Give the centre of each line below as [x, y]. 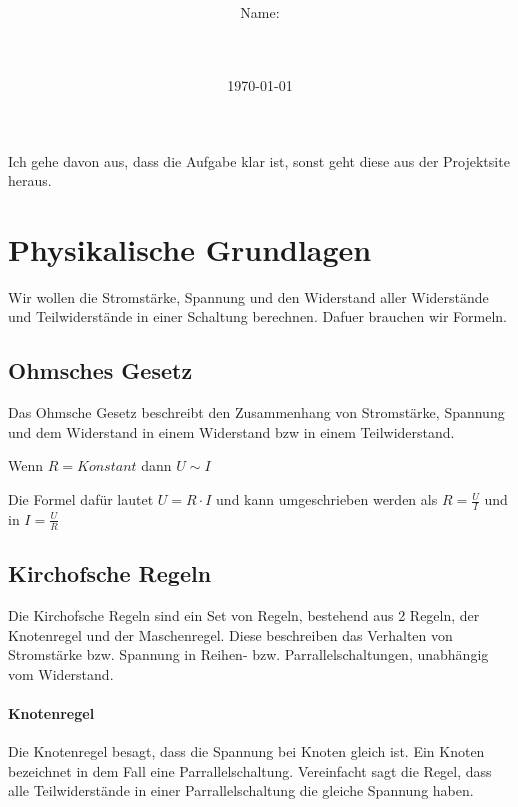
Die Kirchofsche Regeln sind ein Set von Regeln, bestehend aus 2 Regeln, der [244, 614]
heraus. [30, 180]
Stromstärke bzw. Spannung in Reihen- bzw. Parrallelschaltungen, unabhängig [248, 654]
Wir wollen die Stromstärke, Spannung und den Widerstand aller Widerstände [248, 296]
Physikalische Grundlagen [190, 248]
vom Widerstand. [61, 673]
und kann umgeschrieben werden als [327, 499]
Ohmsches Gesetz [100, 370]
